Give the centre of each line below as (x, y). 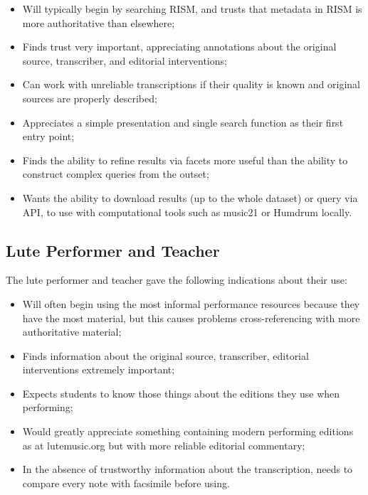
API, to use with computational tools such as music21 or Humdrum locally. (187, 212)
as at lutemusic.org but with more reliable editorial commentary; (164, 445)
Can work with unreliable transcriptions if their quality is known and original (191, 84)
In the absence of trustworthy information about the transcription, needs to (188, 469)
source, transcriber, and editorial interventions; (125, 60)
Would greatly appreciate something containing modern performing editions (188, 431)
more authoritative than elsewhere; (99, 22)
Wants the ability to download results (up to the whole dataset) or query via (190, 197)
